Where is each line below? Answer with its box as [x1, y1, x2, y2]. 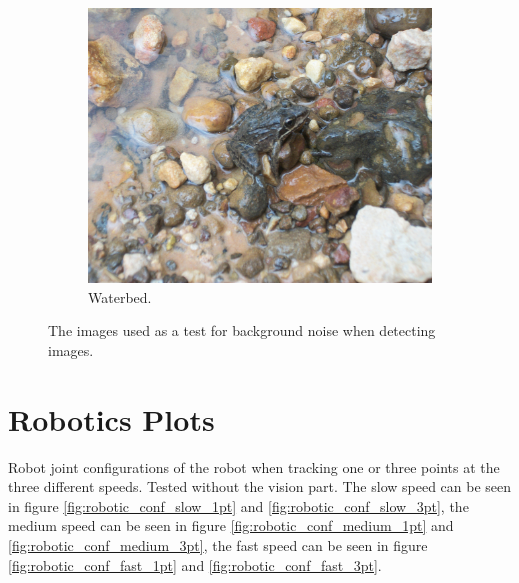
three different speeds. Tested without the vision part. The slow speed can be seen [8, 476, 512, 497]
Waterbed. [88, 286, 152, 307]
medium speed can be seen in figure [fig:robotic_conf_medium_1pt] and [8, 515, 454, 536]
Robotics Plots [8, 398, 215, 439]
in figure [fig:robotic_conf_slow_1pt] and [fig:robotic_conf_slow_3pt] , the [8, 495, 469, 516]
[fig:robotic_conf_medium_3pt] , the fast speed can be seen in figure [8, 535, 428, 555]
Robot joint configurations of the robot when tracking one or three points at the [8, 456, 500, 477]
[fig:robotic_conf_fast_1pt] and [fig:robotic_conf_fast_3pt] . [8, 554, 382, 575]
